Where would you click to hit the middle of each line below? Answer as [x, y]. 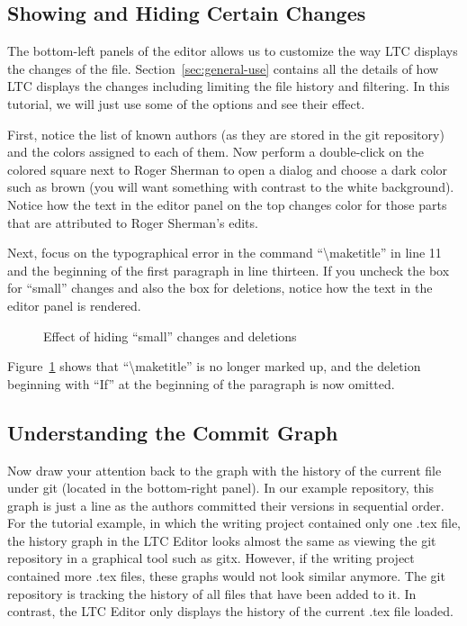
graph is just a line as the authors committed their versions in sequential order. [226, 505]
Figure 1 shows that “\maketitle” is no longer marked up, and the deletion [214, 366]
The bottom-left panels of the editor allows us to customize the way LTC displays [233, 51]
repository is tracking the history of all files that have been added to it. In [212, 593]
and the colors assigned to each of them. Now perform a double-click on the [216, 152]
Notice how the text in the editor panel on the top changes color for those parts [227, 204]
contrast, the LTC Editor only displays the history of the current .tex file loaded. [230, 611]
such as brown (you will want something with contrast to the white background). [231, 187]
